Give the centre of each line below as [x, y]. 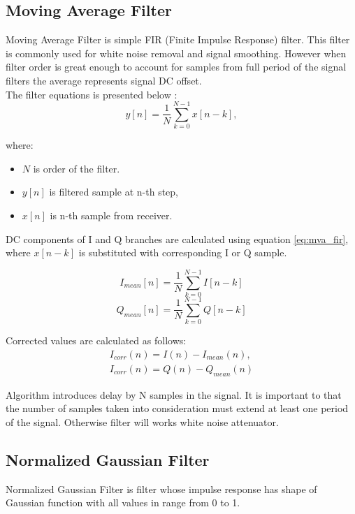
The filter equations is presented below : [92, 94]
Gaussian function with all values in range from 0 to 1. [123, 502]
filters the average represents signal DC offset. [104, 80]
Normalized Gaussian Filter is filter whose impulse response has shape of [161, 489]
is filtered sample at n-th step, [114, 192]
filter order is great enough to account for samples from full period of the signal [176, 67]
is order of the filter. [77, 168]
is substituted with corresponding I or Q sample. [183, 252]
